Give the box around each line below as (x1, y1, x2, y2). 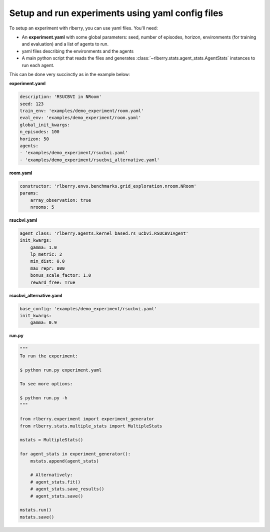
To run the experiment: (19, 353, 78, 359)
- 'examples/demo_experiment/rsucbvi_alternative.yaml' (19, 157, 160, 163)
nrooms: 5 (30, 204, 54, 210)
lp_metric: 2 (30, 252, 62, 257)
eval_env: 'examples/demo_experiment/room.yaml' (19, 115, 141, 121)
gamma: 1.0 (30, 244, 57, 250)
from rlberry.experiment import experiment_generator (19, 416, 154, 422)
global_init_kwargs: (19, 122, 70, 128)
